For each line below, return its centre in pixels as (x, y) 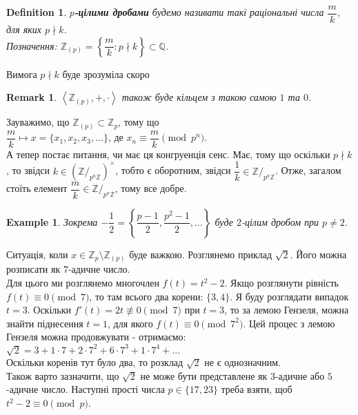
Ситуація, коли (37, 254)
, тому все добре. (151, 188)
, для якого (130, 323)
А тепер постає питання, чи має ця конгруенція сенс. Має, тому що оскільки (168, 154)
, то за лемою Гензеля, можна (287, 310)
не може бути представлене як (204, 375)
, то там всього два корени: (146, 296)
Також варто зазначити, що (63, 375)
